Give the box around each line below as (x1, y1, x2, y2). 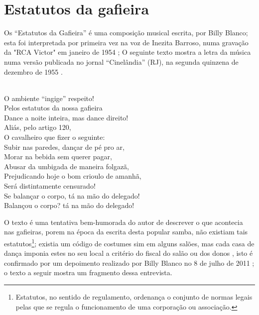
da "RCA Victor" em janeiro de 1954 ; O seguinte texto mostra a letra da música (4, 47, 251, 57)
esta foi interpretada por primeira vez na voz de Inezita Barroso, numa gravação (4, 37, 249, 47)
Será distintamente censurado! (4, 181, 96, 191)
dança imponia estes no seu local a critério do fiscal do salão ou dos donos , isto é (4, 248, 253, 258)
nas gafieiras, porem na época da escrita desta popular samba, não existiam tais (4, 226, 248, 237)
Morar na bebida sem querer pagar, (4, 151, 112, 162)
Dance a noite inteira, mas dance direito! (4, 112, 129, 122)
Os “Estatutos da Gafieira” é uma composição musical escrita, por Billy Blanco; (4, 27, 248, 38)
